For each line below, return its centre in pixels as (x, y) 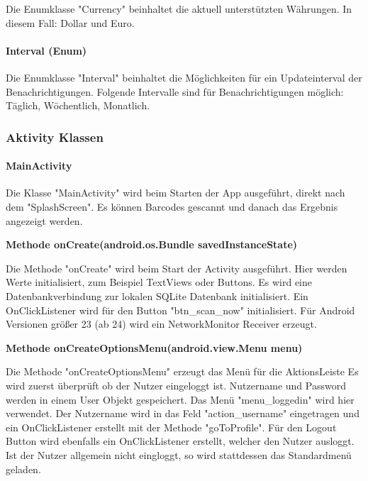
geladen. (23, 469)
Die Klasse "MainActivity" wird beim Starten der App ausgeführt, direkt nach (175, 193)
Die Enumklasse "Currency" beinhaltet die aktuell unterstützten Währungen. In (179, 9)
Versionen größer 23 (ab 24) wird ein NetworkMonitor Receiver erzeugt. (161, 324)
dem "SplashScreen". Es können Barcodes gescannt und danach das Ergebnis (172, 206)
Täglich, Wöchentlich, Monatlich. (78, 105)
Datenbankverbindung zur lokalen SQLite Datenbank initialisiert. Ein (157, 295)
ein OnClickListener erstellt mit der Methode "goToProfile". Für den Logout (171, 427)
